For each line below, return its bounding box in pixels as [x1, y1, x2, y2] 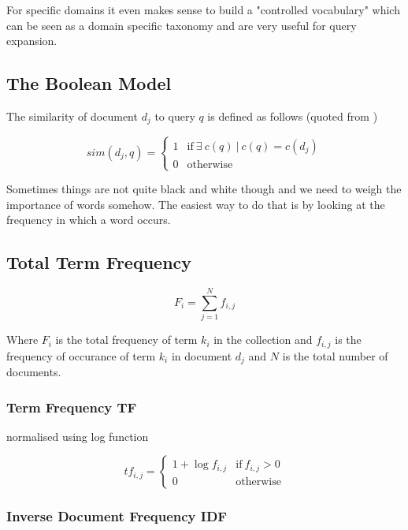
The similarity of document [6, 107, 138, 124]
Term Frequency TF [6, 397, 137, 416]
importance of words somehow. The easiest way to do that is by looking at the [6, 196, 385, 212]
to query [154, 107, 195, 124]
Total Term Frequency [6, 250, 192, 274]
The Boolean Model [6, 71, 172, 95]
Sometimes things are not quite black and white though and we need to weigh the [6, 181, 402, 196]
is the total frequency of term [55, 331, 198, 348]
